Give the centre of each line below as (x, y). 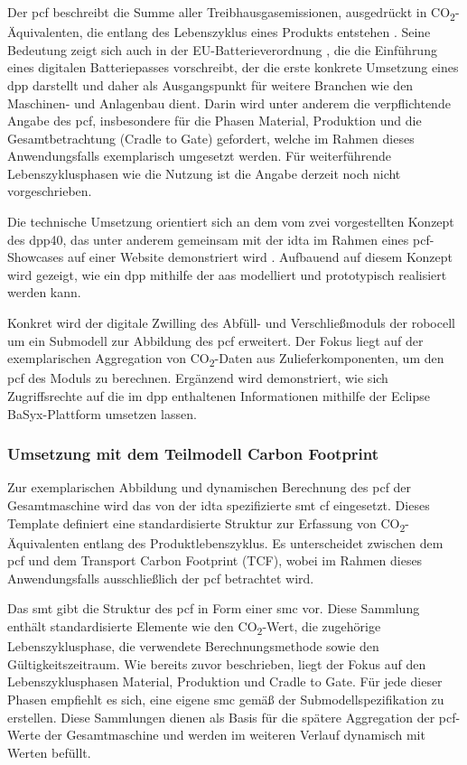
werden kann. (44, 292)
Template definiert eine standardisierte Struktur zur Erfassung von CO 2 (206, 524)
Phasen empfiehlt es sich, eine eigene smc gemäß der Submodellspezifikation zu (226, 699)
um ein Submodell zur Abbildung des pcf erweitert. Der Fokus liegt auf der (215, 340)
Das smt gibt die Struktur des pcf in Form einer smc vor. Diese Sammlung (214, 608)
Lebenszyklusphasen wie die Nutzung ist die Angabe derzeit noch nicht (204, 173)
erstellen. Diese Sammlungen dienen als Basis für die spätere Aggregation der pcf (232, 717)
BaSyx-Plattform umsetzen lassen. (102, 413)
